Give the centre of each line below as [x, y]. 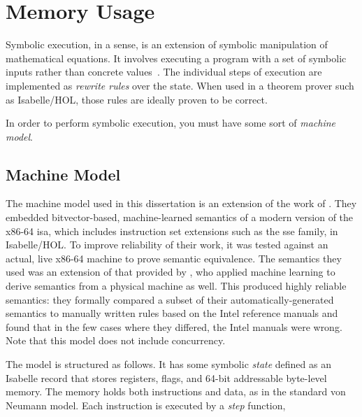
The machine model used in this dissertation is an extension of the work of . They [181, 203]
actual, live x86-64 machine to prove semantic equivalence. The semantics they [174, 258]
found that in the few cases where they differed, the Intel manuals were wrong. [174, 326]
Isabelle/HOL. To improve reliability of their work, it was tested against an [167, 245]
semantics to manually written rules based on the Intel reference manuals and [172, 313]
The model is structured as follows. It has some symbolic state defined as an [168, 364]
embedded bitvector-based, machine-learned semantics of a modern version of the [180, 217]
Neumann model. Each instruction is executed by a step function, [146, 405]
